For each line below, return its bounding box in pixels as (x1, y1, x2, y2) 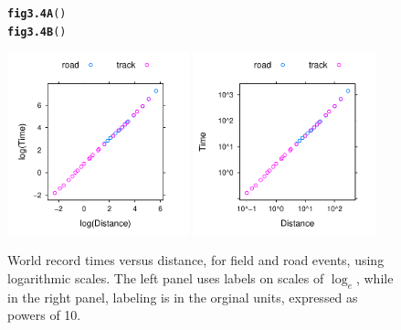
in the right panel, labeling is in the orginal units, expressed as (7, 287, 358, 306)
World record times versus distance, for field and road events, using (7, 250, 385, 270)
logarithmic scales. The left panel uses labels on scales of (7, 268, 324, 287)
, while (355, 268, 394, 287)
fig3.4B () (7, 25, 67, 38)
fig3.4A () (7, 7, 67, 20)
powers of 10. (7, 305, 81, 325)
